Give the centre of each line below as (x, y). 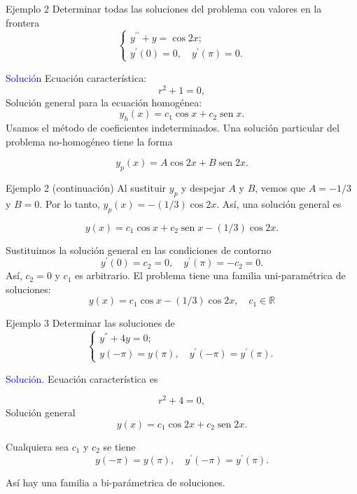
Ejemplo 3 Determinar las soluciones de (90, 323)
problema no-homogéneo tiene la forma (89, 141)
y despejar (203, 187)
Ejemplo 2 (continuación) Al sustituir (86, 187)
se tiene (119, 446)
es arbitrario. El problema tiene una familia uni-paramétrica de (210, 275)
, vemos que (280, 187)
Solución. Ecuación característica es (82, 378)
